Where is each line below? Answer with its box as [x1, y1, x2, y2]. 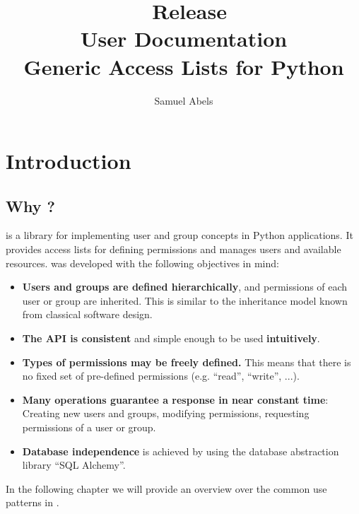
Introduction [6, 146, 131, 175]
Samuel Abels [154, 93, 213, 107]
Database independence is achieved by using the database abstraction [22, 443, 339, 458]
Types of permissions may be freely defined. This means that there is [22, 354, 351, 369]
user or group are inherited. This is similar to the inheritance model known [22, 293, 348, 308]
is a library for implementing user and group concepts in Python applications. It [6, 228, 353, 243]
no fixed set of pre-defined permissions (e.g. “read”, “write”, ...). [22, 368, 300, 383]
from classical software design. [22, 307, 153, 322]
